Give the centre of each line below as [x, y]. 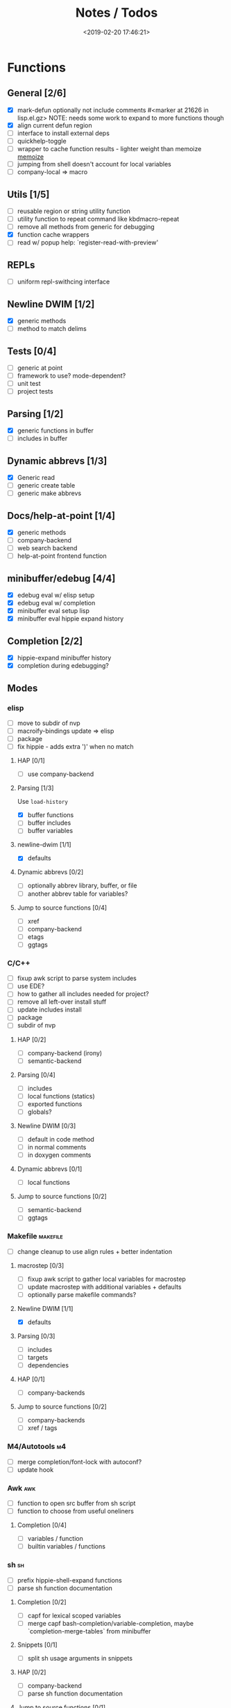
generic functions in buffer [55, 430]
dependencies [48, 1365]
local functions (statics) [61, 1096]
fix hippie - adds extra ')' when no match [75, 747]
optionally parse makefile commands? [82, 1294]
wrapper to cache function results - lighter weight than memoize [109, 149]
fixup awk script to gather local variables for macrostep [106, 1279]
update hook [35, 1469]
